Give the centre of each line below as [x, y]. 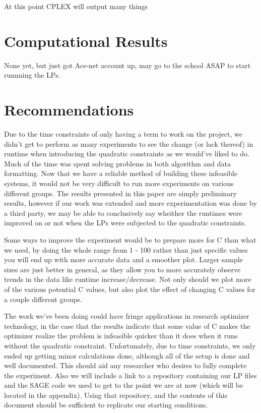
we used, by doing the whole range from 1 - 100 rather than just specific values [126, 249]
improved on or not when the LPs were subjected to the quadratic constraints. [125, 223]
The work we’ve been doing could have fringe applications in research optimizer [127, 316]
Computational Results [86, 41]
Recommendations [69, 110]
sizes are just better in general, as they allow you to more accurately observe [122, 269]
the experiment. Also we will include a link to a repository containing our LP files [130, 375]
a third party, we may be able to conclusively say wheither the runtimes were [123, 213]
